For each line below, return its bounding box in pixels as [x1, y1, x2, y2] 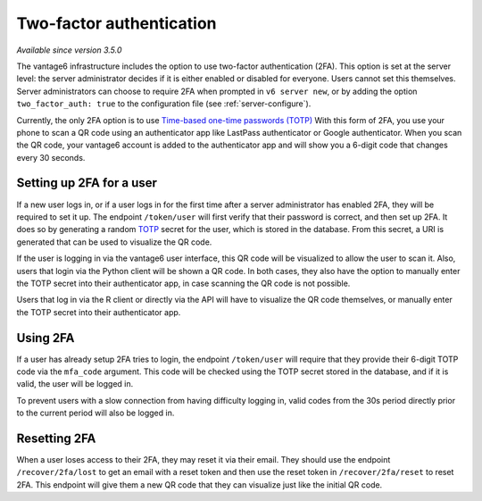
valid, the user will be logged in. [16, 379, 134, 389]
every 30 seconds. [16, 152, 86, 163]
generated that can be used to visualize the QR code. [16, 237, 212, 247]
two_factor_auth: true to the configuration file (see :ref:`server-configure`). [16, 98, 312, 109]
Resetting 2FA [16, 430, 96, 446]
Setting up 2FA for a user [16, 175, 158, 191]
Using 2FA [16, 330, 75, 346]
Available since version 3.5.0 [16, 45, 122, 55]
